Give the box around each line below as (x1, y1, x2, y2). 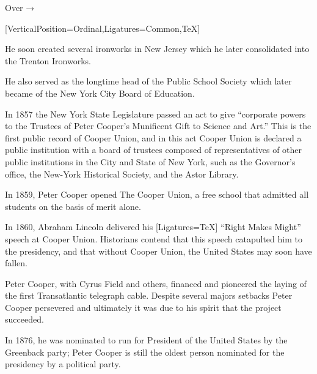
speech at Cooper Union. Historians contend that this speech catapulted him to (5, 232, 302, 245)
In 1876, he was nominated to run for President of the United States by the (5, 334, 288, 346)
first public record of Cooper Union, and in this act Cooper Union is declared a (5, 131, 302, 144)
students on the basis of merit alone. (5, 200, 141, 212)
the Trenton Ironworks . (5, 54, 91, 67)
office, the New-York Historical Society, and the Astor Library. (5, 167, 239, 180)
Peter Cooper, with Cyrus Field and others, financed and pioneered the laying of (5, 277, 307, 290)
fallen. (5, 256, 27, 269)
